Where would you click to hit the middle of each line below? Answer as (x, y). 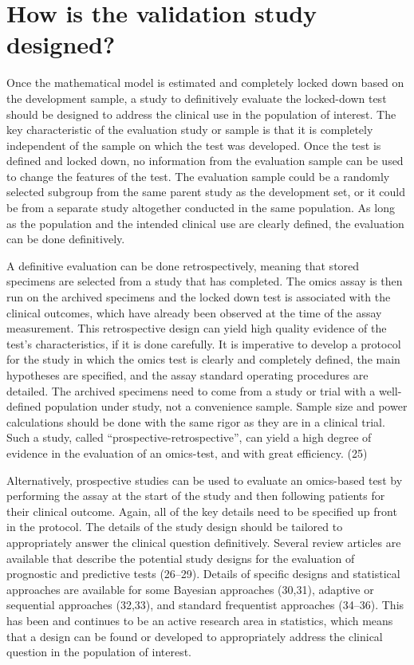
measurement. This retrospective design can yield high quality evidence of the (197, 328)
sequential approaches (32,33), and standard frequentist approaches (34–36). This (205, 605)
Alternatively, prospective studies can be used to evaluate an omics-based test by (205, 480)
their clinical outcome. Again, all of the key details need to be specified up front (202, 511)
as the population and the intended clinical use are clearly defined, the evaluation (205, 223)
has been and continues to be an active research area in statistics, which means (200, 620)
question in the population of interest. (99, 652)
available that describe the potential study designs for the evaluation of (181, 558)
